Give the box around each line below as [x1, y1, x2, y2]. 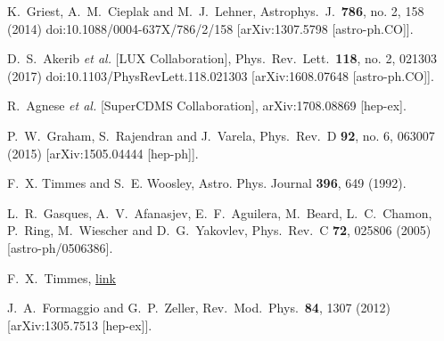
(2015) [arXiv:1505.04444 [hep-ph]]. [7, 143, 199, 162]
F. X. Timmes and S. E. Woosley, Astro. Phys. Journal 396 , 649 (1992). [7, 174, 407, 192]
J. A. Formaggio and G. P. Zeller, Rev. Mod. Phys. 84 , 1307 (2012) [7, 298, 391, 317]
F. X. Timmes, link [7, 268, 117, 287]
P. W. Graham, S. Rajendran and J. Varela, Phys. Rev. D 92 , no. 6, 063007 [7, 126, 435, 144]
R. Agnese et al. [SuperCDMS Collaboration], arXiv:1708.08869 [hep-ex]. [7, 96, 407, 115]
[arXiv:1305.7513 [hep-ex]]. [7, 315, 152, 334]
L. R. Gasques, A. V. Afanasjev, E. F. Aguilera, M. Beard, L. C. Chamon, [7, 203, 432, 222]
